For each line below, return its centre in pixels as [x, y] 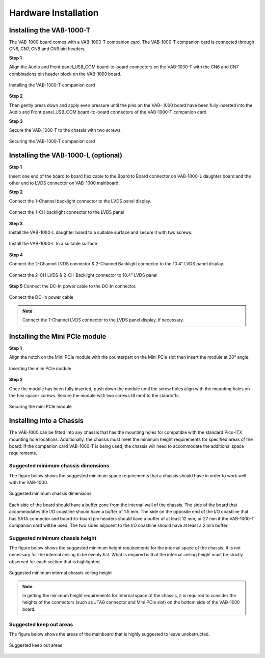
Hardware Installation [54, 13]
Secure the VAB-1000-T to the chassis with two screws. [66, 130]
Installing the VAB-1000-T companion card [52, 85]
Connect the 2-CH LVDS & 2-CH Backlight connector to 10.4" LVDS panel [83, 275]
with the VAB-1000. [29, 482]
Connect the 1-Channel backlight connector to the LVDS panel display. [80, 201]
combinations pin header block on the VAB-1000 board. [65, 74]
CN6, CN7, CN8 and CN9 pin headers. [47, 49]
